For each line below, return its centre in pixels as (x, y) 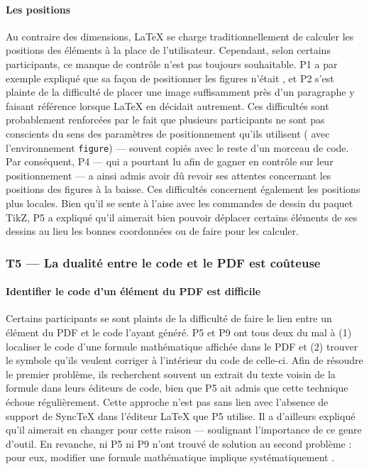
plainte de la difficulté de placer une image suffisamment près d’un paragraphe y (180, 92)
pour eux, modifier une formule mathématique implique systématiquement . (170, 457)
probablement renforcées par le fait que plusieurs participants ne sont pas (165, 120)
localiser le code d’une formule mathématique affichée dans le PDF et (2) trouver (182, 346)
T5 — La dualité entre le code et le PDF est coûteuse (163, 262)
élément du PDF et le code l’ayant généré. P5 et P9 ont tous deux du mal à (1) (179, 332)
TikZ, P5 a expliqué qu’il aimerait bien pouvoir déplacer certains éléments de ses (182, 217)
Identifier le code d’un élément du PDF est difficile (133, 291)
